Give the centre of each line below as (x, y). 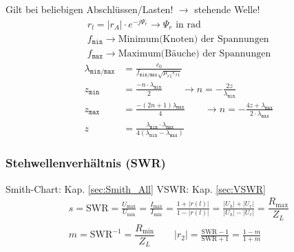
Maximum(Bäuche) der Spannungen (195, 53)
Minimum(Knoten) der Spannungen (193, 39)
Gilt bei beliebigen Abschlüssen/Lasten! (90, 9)
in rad (188, 24)
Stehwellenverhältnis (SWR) (86, 163)
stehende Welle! (227, 9)
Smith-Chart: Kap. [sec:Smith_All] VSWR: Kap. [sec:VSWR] (136, 188)
